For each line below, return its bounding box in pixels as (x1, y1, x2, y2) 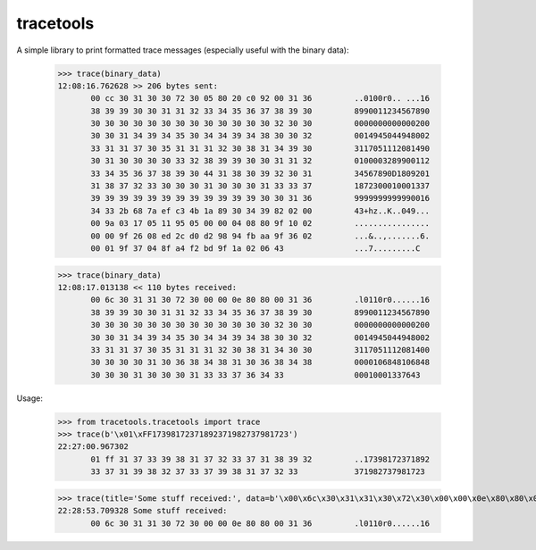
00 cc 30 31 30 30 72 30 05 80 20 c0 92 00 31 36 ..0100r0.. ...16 (90, 94, 431, 104)
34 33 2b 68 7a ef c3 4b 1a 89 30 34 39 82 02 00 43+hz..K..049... (90, 205, 431, 216)
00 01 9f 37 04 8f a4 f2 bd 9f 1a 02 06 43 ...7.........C (90, 244, 421, 254)
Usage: (16, 393, 44, 404)
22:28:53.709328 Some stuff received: (57, 505, 228, 516)
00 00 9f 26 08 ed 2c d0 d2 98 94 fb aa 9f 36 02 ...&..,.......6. (90, 230, 431, 241)
